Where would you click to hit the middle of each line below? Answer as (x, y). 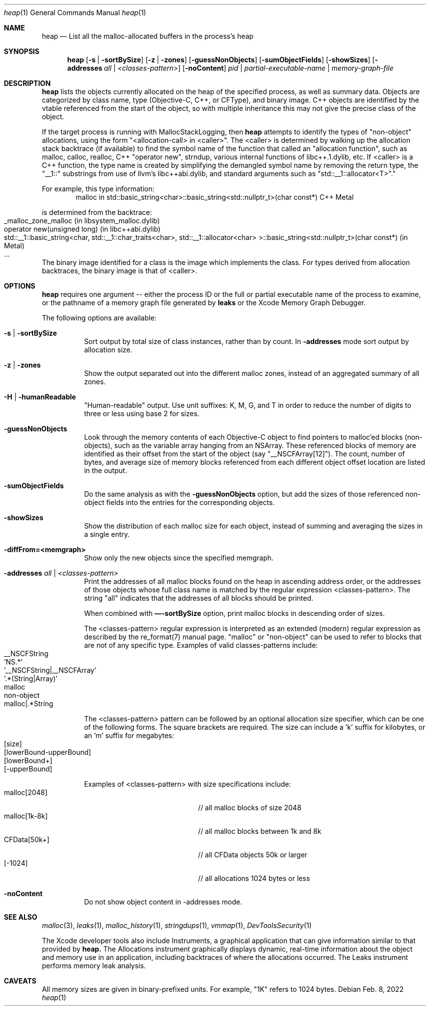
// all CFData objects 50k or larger (253, 855)
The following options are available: (99, 318)
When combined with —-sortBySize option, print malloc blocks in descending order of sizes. (234, 613)
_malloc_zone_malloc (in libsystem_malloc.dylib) (82, 221)
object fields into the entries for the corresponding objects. (179, 502)
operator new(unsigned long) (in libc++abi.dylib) (82, 229)
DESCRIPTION (27, 83)
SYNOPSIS (22, 51)
